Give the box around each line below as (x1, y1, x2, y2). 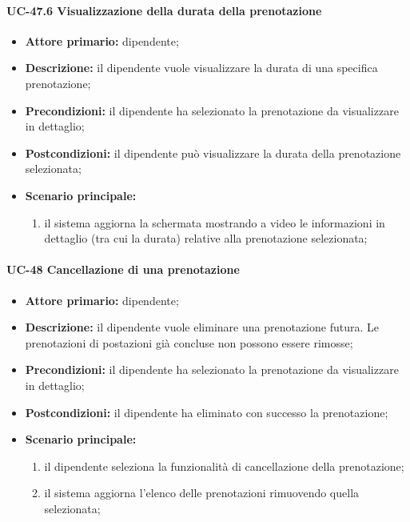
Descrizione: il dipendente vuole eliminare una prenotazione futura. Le (25, 319, 379, 335)
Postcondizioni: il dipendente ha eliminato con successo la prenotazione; (25, 404, 388, 420)
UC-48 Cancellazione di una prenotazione (6, 261, 240, 278)
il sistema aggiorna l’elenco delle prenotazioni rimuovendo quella (44, 484, 360, 501)
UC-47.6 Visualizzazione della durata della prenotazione (6, 2, 322, 18)
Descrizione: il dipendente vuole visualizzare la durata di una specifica (25, 59, 378, 76)
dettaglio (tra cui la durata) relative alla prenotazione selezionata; (44, 230, 368, 247)
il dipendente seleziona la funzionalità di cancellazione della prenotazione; (44, 457, 404, 474)
